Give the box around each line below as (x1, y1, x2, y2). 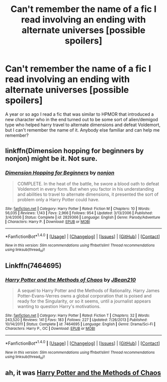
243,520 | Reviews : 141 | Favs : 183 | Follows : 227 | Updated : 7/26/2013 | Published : (5, 317, 148, 322)
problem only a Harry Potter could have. (17, 196, 99, 202)
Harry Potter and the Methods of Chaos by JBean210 (5, 276, 136, 283)
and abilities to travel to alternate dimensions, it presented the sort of (17, 191, 159, 197)
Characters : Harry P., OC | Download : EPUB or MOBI (5, 326, 95, 331)
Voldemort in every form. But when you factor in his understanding (17, 186, 154, 192)
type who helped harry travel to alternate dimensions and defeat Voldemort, (5, 122, 161, 128)
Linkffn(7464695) (5, 262, 62, 270)
